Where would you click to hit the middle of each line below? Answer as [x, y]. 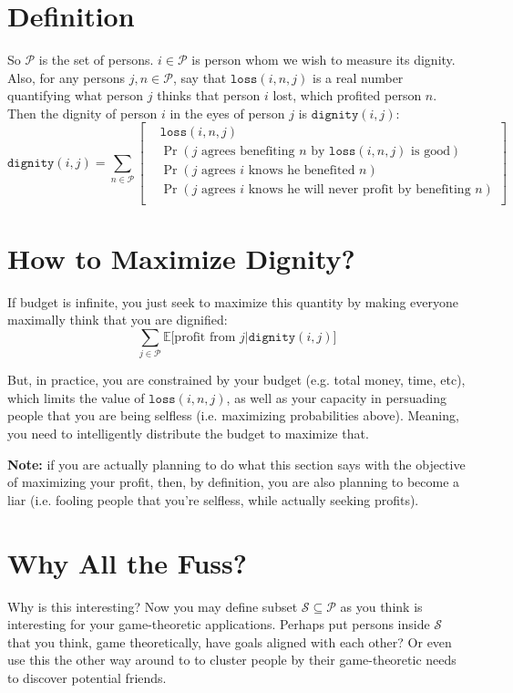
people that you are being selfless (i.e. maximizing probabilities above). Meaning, [233, 415]
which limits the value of [76, 397]
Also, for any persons [67, 77]
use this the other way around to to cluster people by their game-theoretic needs [232, 660]
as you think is [381, 606]
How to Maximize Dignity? [181, 258]
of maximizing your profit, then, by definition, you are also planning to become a [234, 482]
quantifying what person [76, 95]
